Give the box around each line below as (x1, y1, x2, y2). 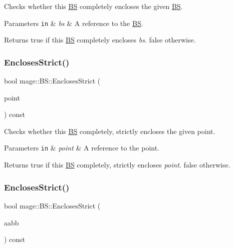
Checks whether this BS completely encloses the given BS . (4, 1, 183, 11)
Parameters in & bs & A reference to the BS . (4, 17, 143, 28)
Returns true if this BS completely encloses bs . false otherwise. (4, 34, 196, 45)
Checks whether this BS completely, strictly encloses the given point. (4, 125, 215, 136)
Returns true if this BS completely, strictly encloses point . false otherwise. (4, 159, 230, 170)
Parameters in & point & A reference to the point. (4, 142, 160, 153)
